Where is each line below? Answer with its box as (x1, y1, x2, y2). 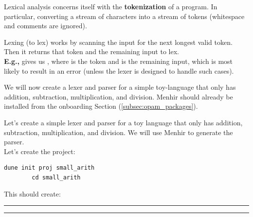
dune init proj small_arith (4, 164, 95, 172)
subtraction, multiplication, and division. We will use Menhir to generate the (4, 127, 233, 137)
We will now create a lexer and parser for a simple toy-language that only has (4, 82, 236, 92)
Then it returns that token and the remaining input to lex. (4, 46, 179, 57)
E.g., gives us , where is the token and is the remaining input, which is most (4, 56, 233, 66)
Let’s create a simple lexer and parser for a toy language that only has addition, (4, 117, 243, 127)
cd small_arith (32, 174, 81, 181)
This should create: (4, 188, 61, 198)
